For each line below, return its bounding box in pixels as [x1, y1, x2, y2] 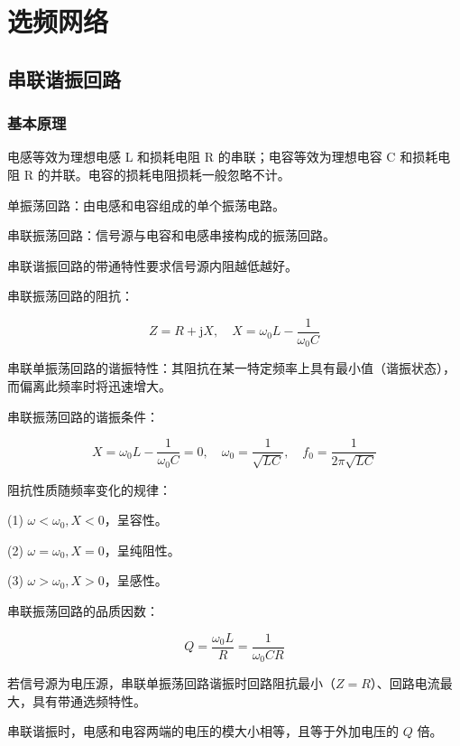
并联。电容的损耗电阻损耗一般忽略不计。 [50, 164, 290, 183]
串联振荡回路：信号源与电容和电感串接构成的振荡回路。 [7, 226, 336, 245]
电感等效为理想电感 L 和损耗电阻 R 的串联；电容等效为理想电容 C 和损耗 [7, 147, 438, 166]
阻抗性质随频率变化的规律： [7, 480, 171, 499]
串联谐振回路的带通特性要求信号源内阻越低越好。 [7, 256, 298, 275]
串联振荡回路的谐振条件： [7, 406, 159, 425]
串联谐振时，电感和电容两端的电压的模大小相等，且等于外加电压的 [7, 722, 399, 741]
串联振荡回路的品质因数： [7, 601, 159, 620]
